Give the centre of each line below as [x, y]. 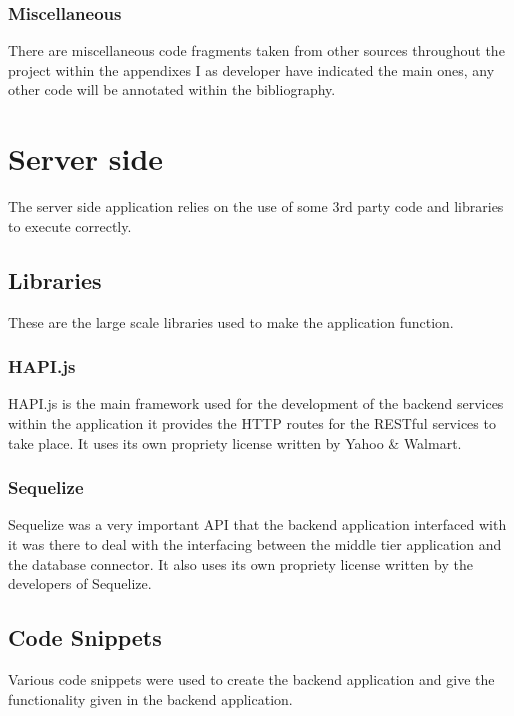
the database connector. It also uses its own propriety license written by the [240, 563]
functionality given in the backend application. [150, 698]
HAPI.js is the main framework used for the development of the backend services [256, 403]
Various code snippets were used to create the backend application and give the [251, 678]
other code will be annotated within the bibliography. [172, 89]
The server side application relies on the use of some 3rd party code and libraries [256, 206]
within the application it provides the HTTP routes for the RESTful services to [252, 422]
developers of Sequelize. [80, 583]
